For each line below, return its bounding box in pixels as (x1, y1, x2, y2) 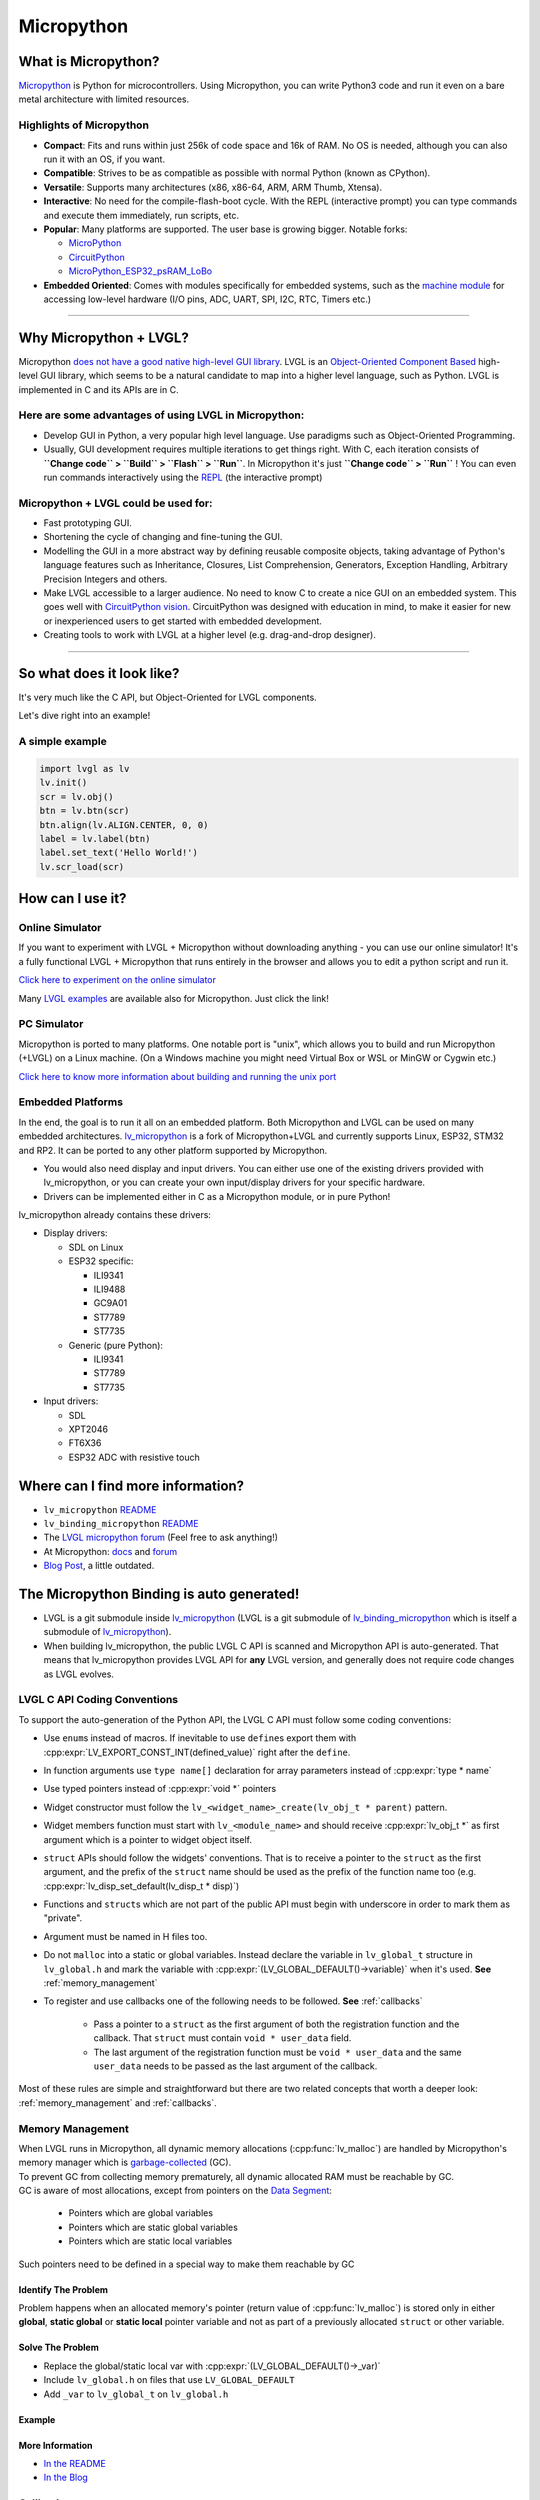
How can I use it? (18, 890, 127, 907)
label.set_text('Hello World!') (39, 847, 199, 859)
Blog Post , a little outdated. (43, 1560, 155, 1572)
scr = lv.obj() (39, 791, 114, 802)
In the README (43, 2457, 107, 2469)
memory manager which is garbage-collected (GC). (18, 2156, 232, 2169)
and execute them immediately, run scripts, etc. (43, 209, 240, 221)
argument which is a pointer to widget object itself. (43, 1833, 252, 1845)
